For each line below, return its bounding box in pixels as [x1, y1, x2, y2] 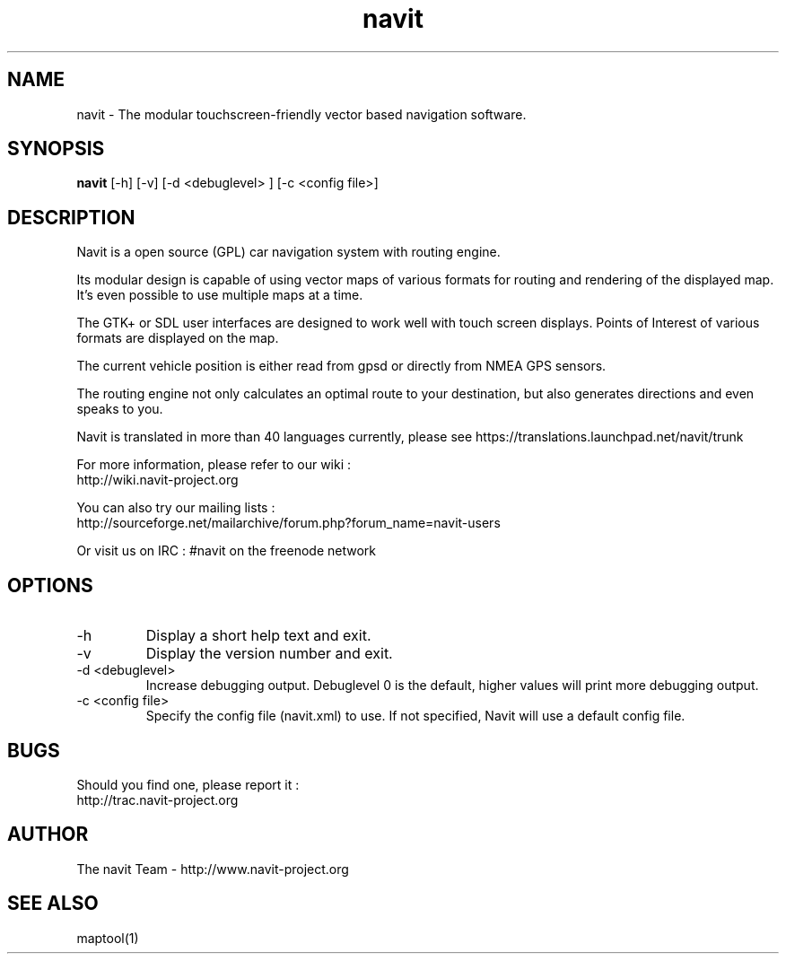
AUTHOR [7, 823, 89, 846]
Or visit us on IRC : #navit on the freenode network [76, 543, 376, 559]
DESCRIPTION [7, 205, 135, 229]
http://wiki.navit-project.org [76, 472, 239, 488]
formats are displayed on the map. [76, 330, 279, 346]
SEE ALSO [7, 892, 99, 915]
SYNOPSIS [7, 137, 105, 161]
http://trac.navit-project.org [76, 791, 239, 808]
